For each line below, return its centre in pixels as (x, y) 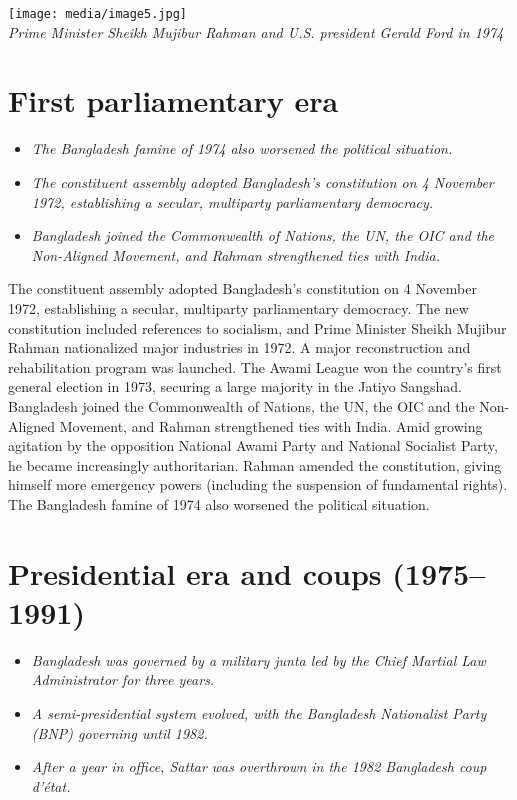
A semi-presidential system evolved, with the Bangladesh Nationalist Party (259, 712)
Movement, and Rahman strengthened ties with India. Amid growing (271, 425)
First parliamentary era (173, 100)
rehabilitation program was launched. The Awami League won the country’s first (255, 366)
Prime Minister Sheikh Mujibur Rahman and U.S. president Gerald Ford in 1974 (256, 31)
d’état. (51, 785)
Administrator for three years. (123, 679)
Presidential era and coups (195, 572)
